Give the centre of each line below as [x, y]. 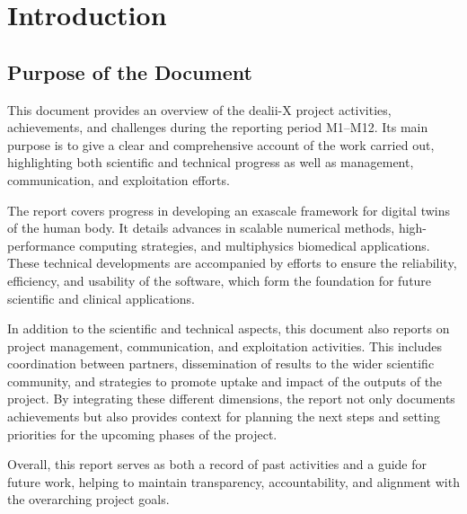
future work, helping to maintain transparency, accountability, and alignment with [233, 481]
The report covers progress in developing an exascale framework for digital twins [229, 210]
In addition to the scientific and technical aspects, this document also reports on [229, 328]
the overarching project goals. [88, 499]
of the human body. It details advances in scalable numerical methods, [201, 228]
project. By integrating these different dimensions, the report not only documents [231, 399]
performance [41, 245]
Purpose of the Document [130, 71]
